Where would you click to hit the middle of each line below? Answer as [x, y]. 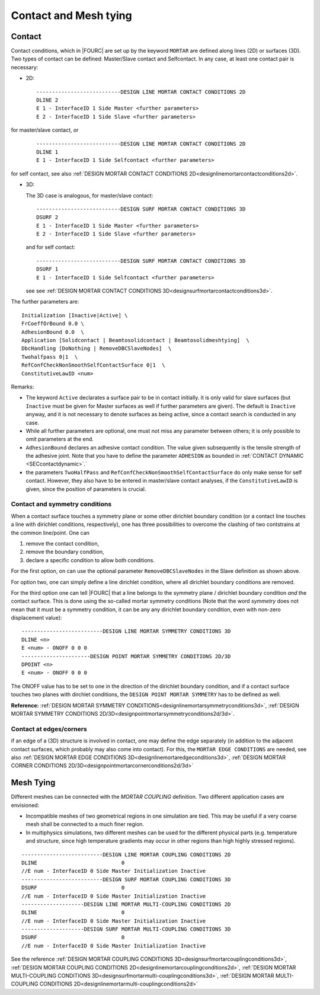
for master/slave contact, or [45, 130]
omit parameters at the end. [60, 439]
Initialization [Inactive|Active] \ [75, 315]
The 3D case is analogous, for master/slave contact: [89, 195]
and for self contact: [50, 247]
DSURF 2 [47, 217]
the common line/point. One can [50, 532]
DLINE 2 [47, 100]
